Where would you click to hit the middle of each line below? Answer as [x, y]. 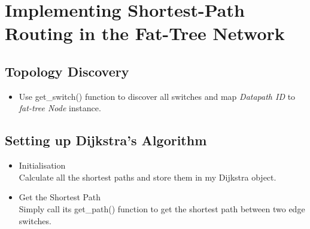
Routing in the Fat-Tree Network [145, 33]
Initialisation [42, 165]
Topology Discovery [67, 71]
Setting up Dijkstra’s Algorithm [106, 140]
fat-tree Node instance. [60, 108]
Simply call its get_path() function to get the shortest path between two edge [162, 208]
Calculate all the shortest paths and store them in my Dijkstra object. [148, 177]
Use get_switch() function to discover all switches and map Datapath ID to [157, 96]
